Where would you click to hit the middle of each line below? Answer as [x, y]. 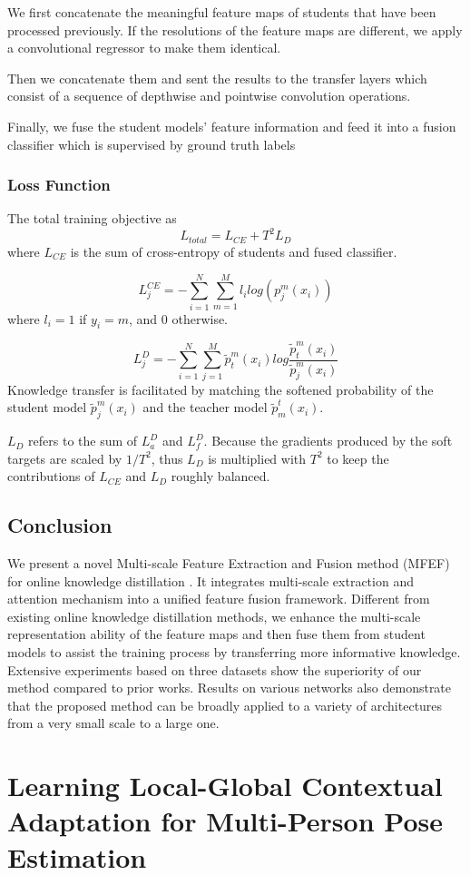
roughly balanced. [220, 476]
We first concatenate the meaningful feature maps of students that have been [222, 12]
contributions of [51, 476]
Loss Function [59, 185]
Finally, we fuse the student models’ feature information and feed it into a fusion [232, 126]
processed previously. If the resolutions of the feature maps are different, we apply [235, 29]
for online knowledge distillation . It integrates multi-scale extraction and [211, 580]
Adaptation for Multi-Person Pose [225, 821]
